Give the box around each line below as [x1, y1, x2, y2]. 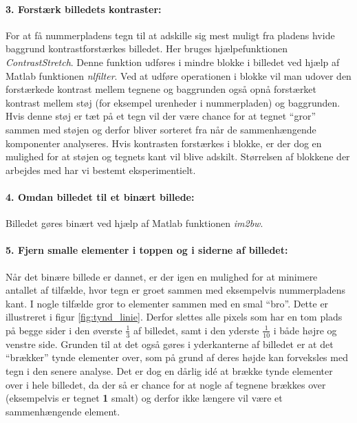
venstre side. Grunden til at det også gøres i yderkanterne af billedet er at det [6, 336, 334, 351]
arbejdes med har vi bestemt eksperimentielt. [6, 162, 196, 177]
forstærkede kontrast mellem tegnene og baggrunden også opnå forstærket [6, 82, 317, 96]
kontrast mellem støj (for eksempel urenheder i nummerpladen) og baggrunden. [6, 95, 340, 109]
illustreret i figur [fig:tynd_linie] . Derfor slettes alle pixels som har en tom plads [6, 310, 343, 324]
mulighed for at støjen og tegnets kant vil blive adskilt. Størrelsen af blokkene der [6, 149, 350, 164]
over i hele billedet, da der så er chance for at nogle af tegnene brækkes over [6, 377, 326, 391]
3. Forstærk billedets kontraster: [6, 1, 162, 16]
